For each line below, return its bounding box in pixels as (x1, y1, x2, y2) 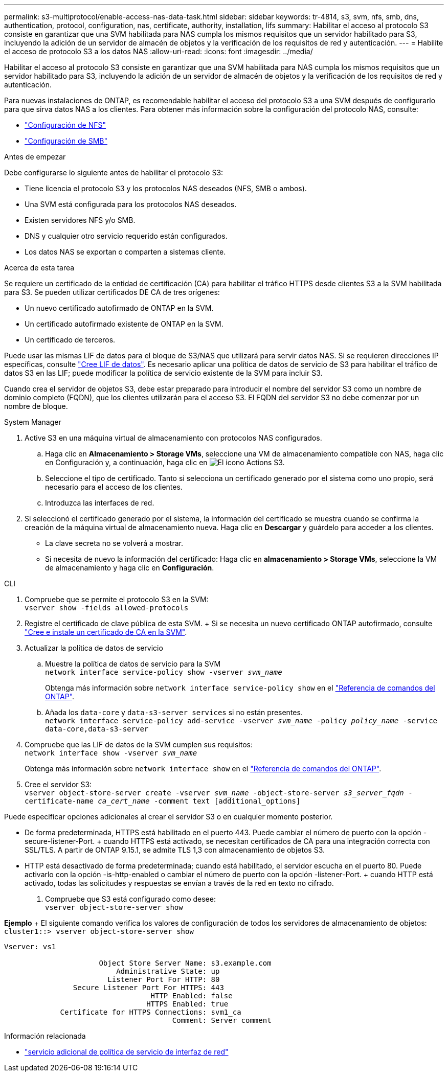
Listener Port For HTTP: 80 (107, 975, 220, 983)
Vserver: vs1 (4, 943, 56, 951)
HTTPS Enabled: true (146, 1000, 229, 1008)
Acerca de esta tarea (4, 263, 75, 272)
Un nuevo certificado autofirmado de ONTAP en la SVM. (25, 304, 214, 312)
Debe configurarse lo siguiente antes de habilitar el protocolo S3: (4, 168, 223, 177)
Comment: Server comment (172, 1016, 272, 1024)
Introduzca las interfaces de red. (45, 498, 154, 507)
